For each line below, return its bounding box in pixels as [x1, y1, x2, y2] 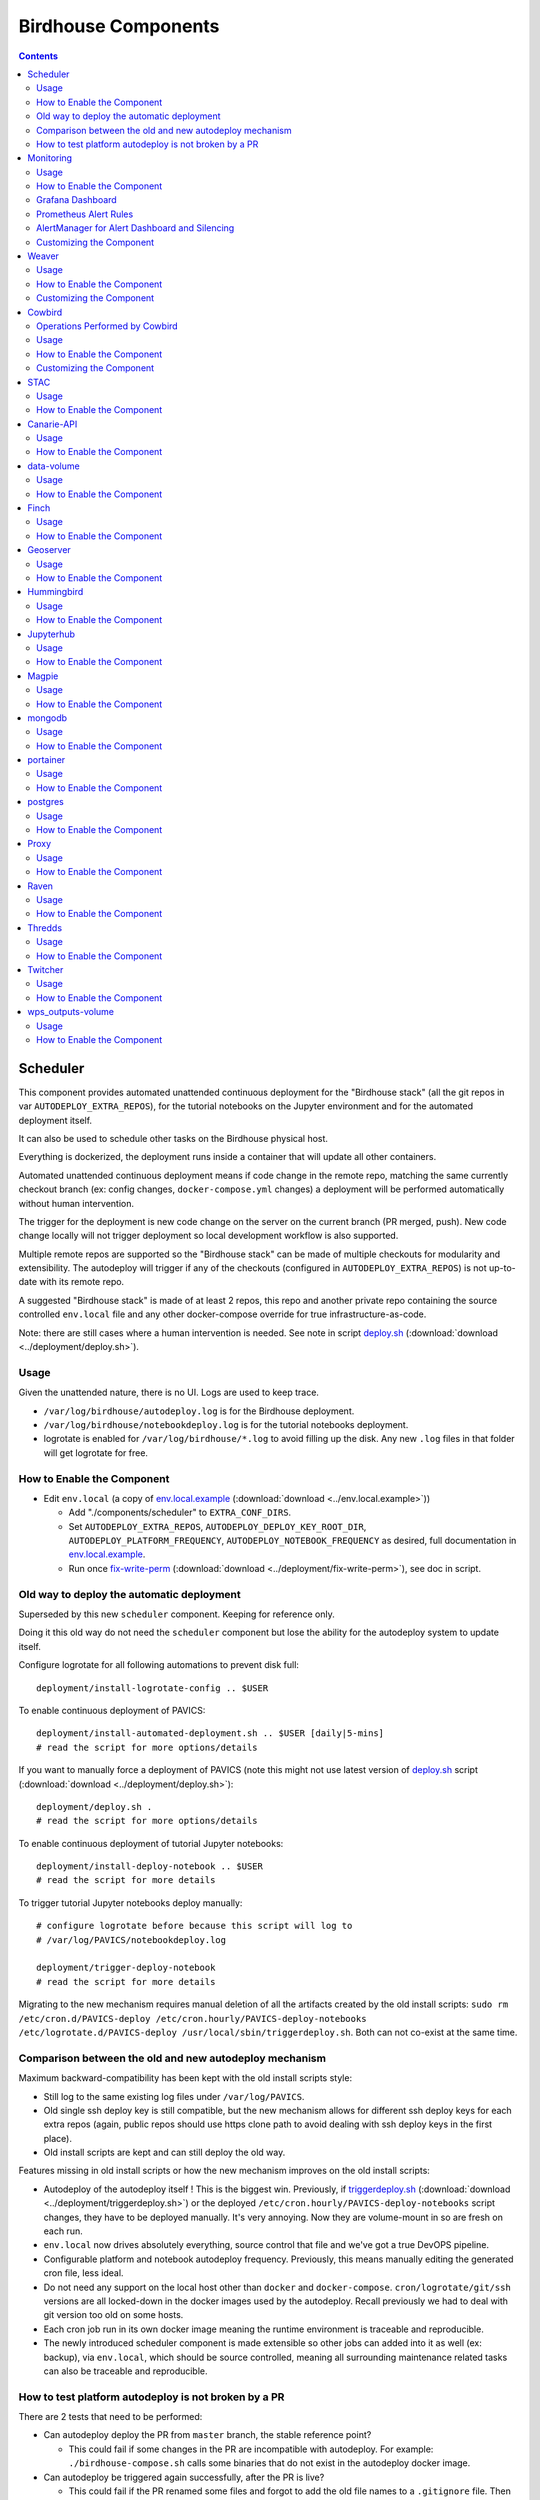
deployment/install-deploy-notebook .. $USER [36, 1861, 264, 1872]
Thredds [27, 921, 63, 934]
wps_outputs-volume [27, 1006, 115, 1018]
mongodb [27, 711, 68, 724]
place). [43, 2132, 72, 2144]
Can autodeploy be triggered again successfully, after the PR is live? [43, 2471, 325, 2483]
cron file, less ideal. [43, 2267, 124, 2279]
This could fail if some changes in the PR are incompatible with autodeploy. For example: [68, 2443, 434, 2455]
